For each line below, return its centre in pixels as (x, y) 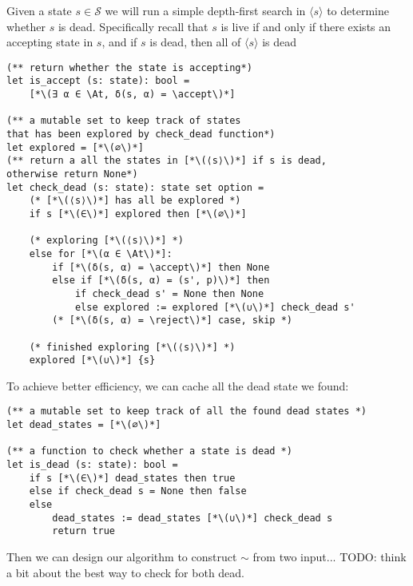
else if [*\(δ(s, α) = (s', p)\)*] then (161, 281)
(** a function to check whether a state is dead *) (149, 451)
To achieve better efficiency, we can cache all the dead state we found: (178, 385)
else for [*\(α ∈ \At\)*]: (101, 253)
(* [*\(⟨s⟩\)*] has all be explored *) (135, 201)
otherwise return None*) (72, 174)
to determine (358, 10)
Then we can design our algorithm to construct (122, 557)
